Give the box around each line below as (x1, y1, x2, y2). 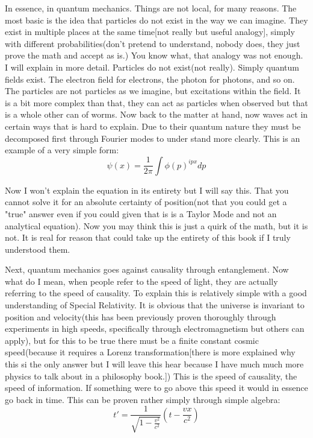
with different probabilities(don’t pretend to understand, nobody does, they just (5, 37, 300, 49)
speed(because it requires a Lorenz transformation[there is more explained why (5, 346, 296, 358)
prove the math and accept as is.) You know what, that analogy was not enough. (5, 49, 303, 62)
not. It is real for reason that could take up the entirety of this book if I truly (5, 231, 291, 244)
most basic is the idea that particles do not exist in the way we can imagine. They (5, 13, 308, 26)
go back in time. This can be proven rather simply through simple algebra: (5, 393, 280, 405)
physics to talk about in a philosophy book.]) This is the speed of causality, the (5, 369, 297, 382)
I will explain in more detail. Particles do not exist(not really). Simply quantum (5, 60, 299, 73)
